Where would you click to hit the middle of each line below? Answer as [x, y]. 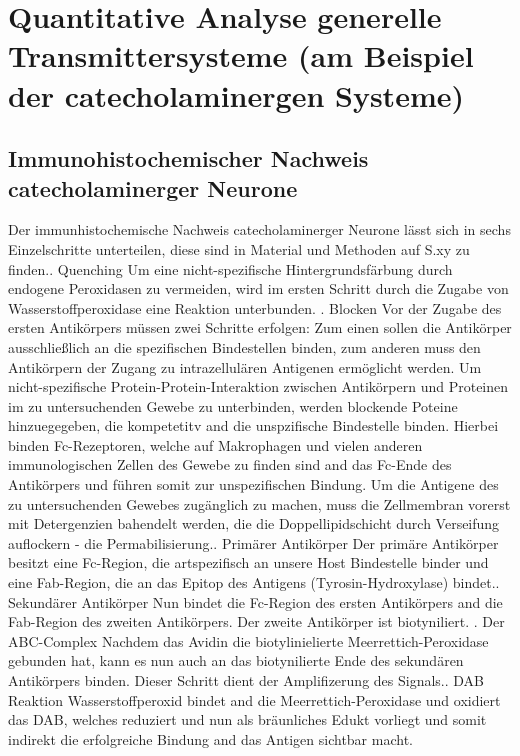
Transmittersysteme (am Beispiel [241, 55]
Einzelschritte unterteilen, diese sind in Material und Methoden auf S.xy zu [239, 248]
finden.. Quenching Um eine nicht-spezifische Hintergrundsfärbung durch [230, 268]
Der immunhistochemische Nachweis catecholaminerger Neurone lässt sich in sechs [259, 229]
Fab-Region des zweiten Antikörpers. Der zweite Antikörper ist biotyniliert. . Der [256, 621]
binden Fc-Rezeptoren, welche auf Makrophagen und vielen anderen [215, 444]
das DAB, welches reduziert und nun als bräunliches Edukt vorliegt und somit [247, 719]
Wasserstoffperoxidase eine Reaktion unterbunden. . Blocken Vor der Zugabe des [255, 307]
